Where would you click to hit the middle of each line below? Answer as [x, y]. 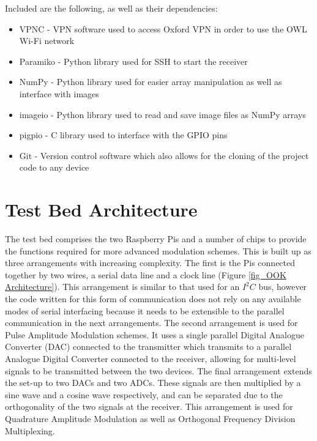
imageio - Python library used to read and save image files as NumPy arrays [162, 114]
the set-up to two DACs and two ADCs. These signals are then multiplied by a [153, 383]
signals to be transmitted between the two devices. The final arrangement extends [158, 370]
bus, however [283, 287]
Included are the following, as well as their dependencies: [111, 8]
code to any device [54, 167]
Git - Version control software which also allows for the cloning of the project [164, 155]
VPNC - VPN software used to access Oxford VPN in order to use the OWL [163, 28]
